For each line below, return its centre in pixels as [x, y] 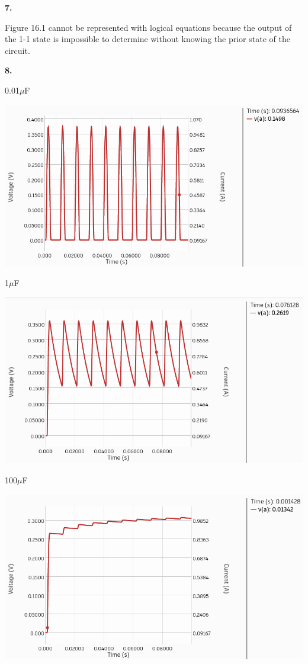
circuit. [17, 50]
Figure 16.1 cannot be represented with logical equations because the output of [148, 27]
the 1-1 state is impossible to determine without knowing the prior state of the [147, 39]
